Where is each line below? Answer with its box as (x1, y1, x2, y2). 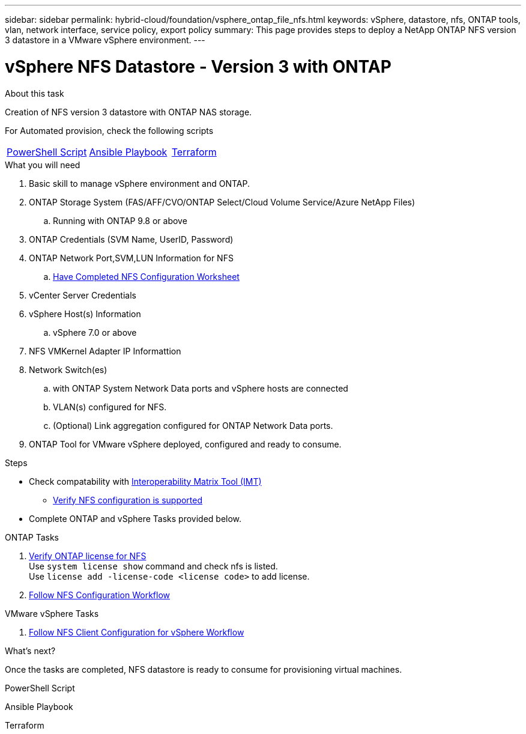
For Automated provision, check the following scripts (5, 125, 214, 136)
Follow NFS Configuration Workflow (29, 589, 171, 600)
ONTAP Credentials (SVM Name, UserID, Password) (29, 234, 234, 244)
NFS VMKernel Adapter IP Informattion (29, 345, 181, 356)
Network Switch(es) (29, 364, 107, 375)
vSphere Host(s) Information (29, 308, 141, 319)
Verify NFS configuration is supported (53, 494, 203, 505)
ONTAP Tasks (5, 532, 59, 542)
